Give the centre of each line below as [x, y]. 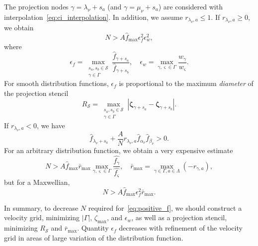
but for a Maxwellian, [37, 182]
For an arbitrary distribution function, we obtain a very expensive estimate [119, 150]
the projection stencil [36, 93]
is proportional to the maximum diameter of [186, 83]
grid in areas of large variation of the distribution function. [94, 237]
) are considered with [190, 6]
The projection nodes [36, 6]
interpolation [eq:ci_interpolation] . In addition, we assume [93, 17]
